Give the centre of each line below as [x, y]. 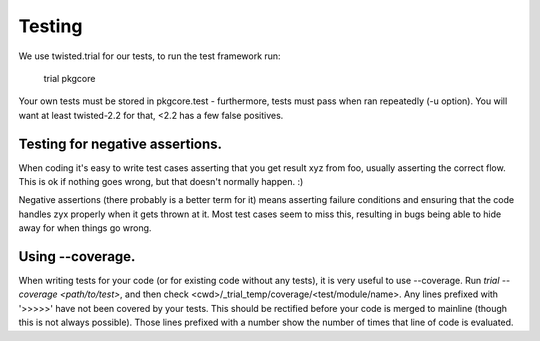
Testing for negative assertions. [120, 143]
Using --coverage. [77, 256]
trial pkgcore [69, 78]
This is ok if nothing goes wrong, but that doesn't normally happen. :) [161, 182]
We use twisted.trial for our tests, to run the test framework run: [149, 56]
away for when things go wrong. [85, 228]
